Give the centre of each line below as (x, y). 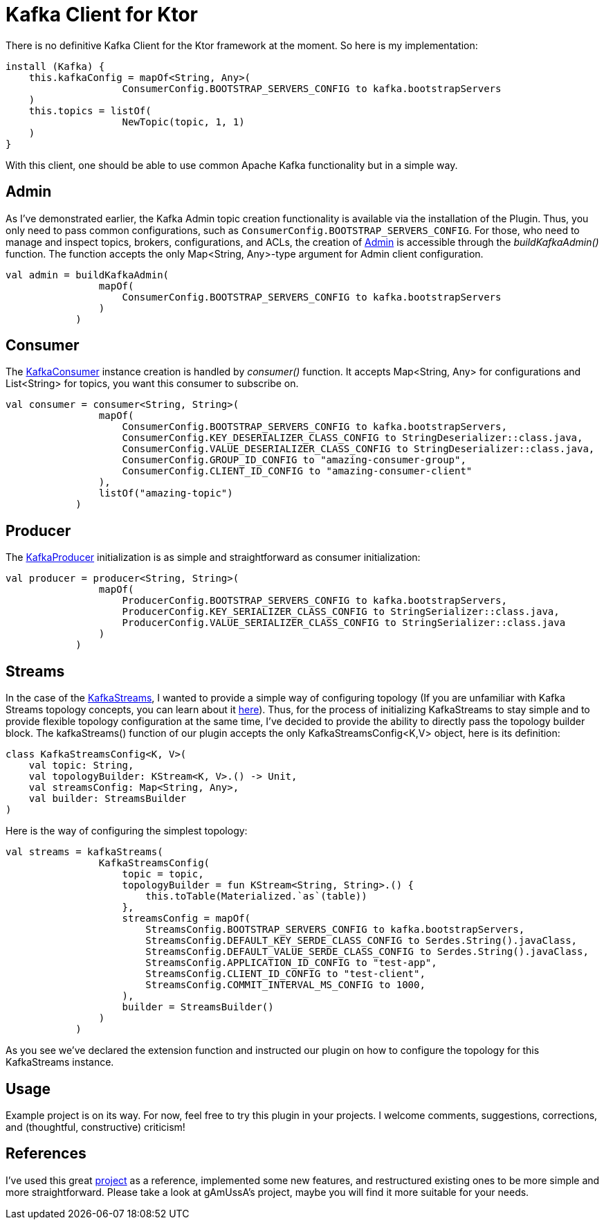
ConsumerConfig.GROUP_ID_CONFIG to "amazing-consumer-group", (294, 460)
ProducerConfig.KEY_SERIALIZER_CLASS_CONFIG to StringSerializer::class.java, (341, 612)
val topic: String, (81, 766)
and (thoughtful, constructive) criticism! (95, 1127)
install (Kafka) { (55, 66)
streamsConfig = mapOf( (186, 919)
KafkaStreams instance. (60, 1062)
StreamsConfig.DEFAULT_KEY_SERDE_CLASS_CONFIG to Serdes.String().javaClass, (362, 941)
